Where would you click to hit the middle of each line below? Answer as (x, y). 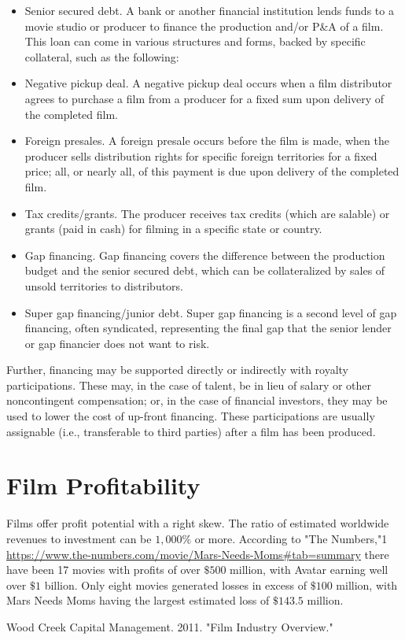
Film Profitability (103, 485)
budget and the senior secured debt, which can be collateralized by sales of (205, 270)
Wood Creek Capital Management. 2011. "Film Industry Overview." (170, 626)
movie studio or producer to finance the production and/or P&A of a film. (204, 26)
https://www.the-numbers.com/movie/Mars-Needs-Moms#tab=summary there (198, 554)
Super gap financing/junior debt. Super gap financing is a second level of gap (211, 312)
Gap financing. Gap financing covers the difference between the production (205, 255)
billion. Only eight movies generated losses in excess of (175, 585)
